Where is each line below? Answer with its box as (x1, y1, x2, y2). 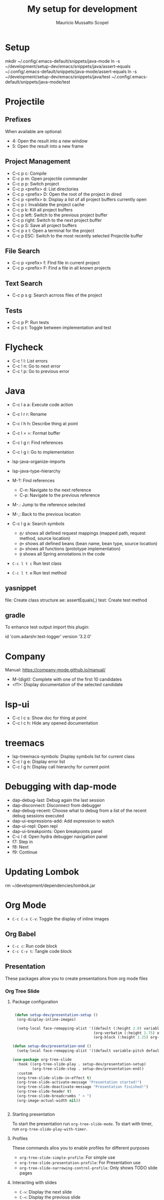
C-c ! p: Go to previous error (12, 368, 70, 374)
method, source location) (19, 535, 70, 541)
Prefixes (5, 115, 31, 124)
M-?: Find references (12, 477, 55, 483)
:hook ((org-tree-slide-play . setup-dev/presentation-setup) (17, 1062, 146, 1066)
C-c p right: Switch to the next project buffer (12, 217, 102, 223)
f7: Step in (12, 839, 33, 845)
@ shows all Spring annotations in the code (19, 551, 105, 556)
